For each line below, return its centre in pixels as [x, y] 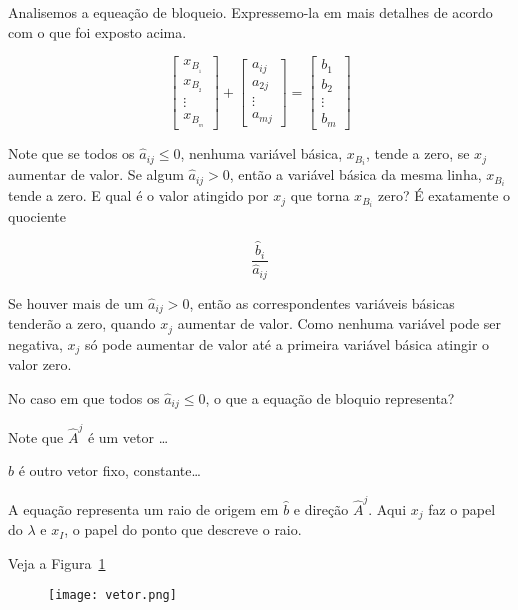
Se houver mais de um [76, 302]
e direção [321, 508]
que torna [320, 195]
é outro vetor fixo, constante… [109, 470]
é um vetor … [128, 436]
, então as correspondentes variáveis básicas [322, 302]
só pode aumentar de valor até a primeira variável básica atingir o [287, 343]
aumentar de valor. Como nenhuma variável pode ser [339, 323]
